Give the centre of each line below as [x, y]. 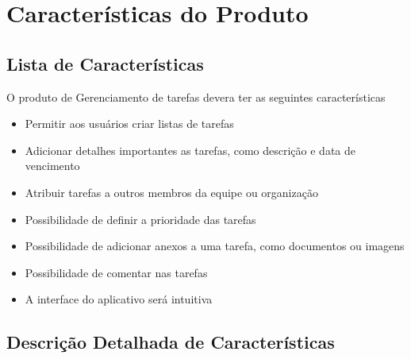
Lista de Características [105, 63]
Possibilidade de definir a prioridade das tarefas [140, 219]
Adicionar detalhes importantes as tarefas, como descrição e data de [190, 150]
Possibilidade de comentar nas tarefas [116, 272]
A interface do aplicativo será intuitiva [119, 299]
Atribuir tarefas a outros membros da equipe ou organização [171, 192]
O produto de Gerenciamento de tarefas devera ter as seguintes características [196, 97]
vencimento [52, 166]
